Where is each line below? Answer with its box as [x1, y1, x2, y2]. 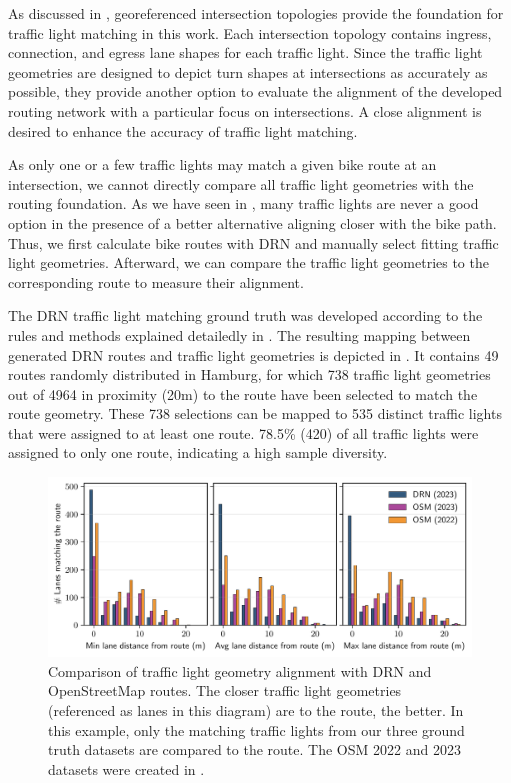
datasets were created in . [48, 758, 205, 779]
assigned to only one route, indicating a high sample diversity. [8, 442, 388, 463]
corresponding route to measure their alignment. [8, 271, 304, 292]
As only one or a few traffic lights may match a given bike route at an [8, 154, 437, 175]
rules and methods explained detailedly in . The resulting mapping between [8, 324, 471, 345]
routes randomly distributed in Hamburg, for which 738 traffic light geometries [8, 364, 491, 385]
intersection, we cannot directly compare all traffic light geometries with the [8, 173, 474, 194]
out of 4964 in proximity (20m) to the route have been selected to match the [8, 383, 478, 404]
